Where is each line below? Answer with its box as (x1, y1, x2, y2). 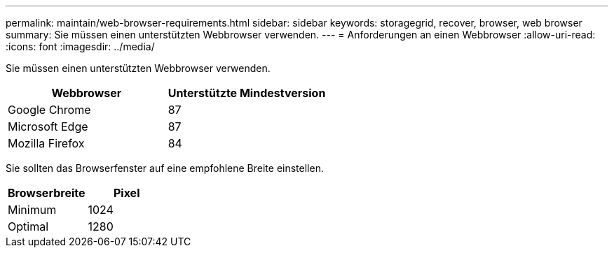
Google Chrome (8, 103, 91, 117)
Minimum (8, 203, 57, 217)
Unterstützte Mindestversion (168, 86, 326, 100)
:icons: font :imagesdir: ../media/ (6, 41, 155, 52)
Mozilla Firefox (8, 136, 85, 150)
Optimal (8, 219, 49, 233)
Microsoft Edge (8, 120, 88, 133)
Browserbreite (8, 186, 86, 200)
